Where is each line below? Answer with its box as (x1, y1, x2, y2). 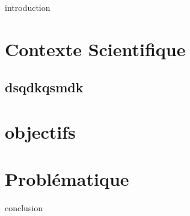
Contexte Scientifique (5, 36, 186, 61)
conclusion (5, 202, 43, 214)
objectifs (5, 119, 76, 144)
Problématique (5, 167, 129, 191)
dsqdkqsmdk (5, 78, 84, 97)
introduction (5, 1, 51, 13)
